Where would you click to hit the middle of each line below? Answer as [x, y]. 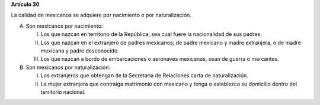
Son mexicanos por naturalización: [68, 67]
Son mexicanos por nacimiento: [64, 26]
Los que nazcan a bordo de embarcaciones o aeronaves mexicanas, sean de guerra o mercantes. [160, 59]
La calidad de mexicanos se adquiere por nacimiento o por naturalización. [101, 15]
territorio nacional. [63, 92]
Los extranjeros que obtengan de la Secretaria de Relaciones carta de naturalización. [145, 76]
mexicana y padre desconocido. [80, 51]
